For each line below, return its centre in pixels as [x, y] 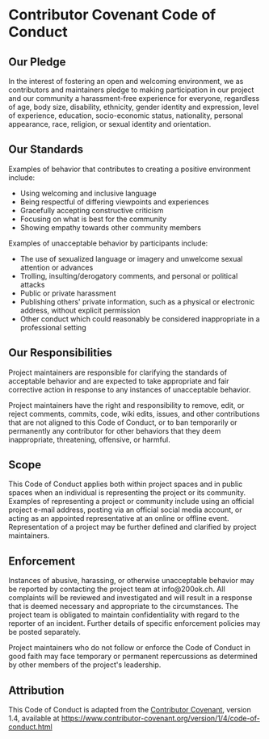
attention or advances [57, 267]
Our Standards [46, 150]
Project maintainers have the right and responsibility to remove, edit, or [126, 405]
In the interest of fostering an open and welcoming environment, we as [126, 81]
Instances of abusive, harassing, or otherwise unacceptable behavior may [131, 581]
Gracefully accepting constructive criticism [92, 210]
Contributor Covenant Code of [112, 15]
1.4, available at [34, 718]
